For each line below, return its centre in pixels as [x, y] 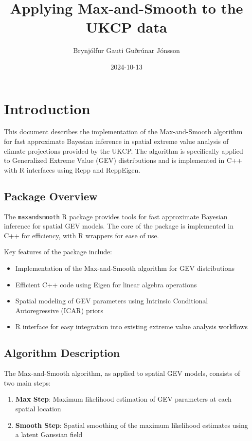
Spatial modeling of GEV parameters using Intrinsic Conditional [112, 301]
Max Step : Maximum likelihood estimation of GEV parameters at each [123, 399]
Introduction [47, 108]
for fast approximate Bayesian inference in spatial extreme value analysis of [116, 141]
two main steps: [27, 382]
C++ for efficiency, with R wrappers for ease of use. [81, 235]
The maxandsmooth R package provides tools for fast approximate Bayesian [116, 216]
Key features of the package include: [58, 252]
